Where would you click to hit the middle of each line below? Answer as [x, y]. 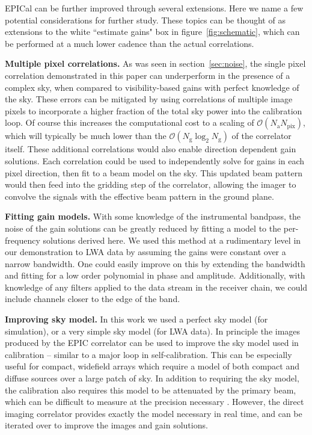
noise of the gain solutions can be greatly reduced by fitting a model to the [143, 228]
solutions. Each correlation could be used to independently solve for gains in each [155, 160]
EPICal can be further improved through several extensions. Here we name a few [154, 8]
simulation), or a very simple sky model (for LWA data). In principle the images [153, 331]
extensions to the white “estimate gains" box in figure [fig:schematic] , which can [152, 32]
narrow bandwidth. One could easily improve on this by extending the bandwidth [155, 263]
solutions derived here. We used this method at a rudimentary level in [172, 240]
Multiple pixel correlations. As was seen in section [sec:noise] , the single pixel [155, 63]
